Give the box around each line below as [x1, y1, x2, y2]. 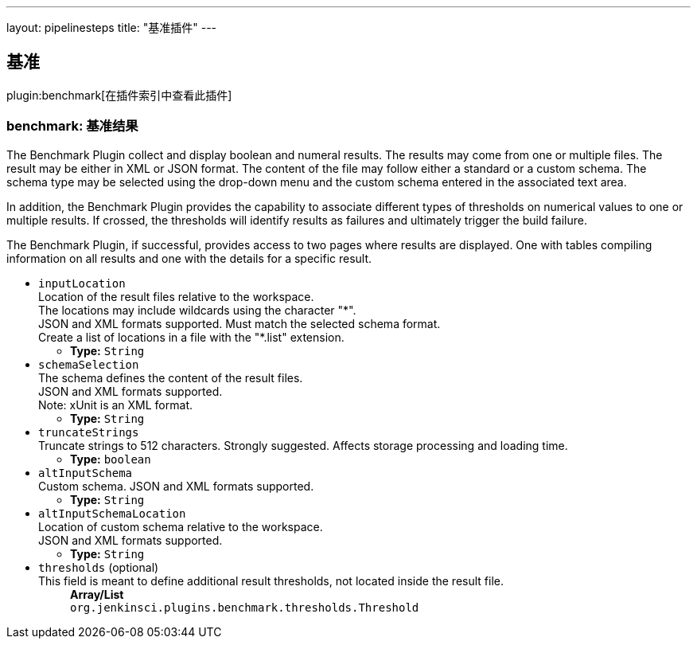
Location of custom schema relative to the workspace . [38, 519, 323, 534]
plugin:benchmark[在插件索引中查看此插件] [6, 88, 232, 102]
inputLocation [38, 276, 126, 290]
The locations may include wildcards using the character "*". [38, 303, 356, 317]
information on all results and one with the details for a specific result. [6, 251, 372, 265]
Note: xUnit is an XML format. [38, 397, 193, 412]
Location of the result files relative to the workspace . [38, 289, 314, 303]
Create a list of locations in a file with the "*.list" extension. [38, 330, 345, 344]
